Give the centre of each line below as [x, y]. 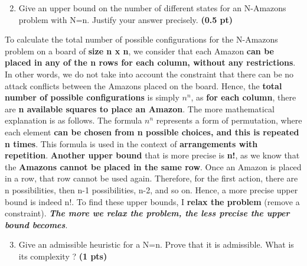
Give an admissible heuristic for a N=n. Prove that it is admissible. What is [156, 244]
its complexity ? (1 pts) [63, 256]
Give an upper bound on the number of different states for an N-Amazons [152, 8]
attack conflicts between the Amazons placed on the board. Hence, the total [143, 85]
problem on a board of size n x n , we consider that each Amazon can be [139, 51]
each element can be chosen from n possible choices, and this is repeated [152, 132]
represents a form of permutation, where [229, 120]
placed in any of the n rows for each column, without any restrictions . [150, 62]
